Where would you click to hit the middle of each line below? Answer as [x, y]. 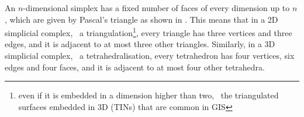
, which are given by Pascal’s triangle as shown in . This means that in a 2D [141, 19]
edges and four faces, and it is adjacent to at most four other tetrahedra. [135, 67]
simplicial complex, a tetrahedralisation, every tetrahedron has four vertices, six [150, 56]
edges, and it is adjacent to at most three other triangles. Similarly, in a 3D [140, 44]
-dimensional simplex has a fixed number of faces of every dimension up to [156, 8]
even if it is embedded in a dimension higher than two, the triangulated [148, 95]
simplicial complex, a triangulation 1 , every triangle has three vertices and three [148, 32]
